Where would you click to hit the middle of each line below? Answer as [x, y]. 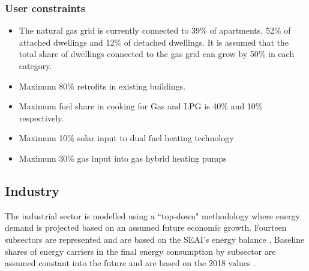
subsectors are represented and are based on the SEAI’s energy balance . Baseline [155, 239]
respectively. [41, 117]
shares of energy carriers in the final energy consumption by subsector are [140, 251]
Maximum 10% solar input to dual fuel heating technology [126, 138]
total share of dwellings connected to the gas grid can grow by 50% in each [157, 54]
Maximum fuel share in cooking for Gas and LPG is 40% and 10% [141, 106]
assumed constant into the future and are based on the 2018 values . [130, 263]
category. [35, 65]
